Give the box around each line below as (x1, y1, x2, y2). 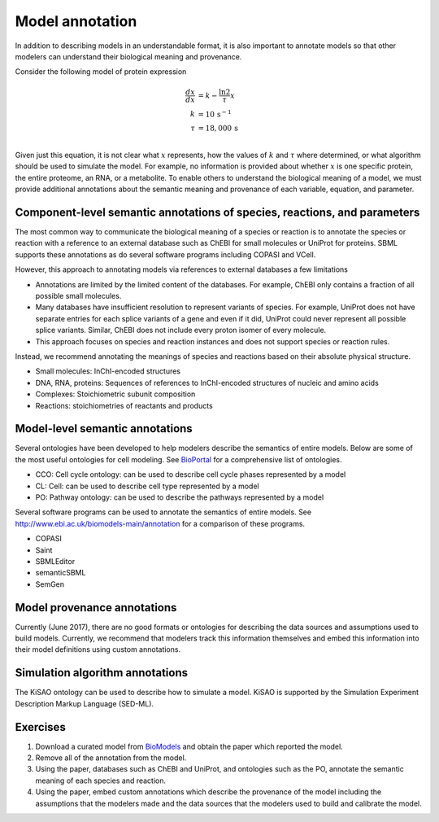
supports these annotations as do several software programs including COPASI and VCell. (15, 249, 316, 260)
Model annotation (15, 12, 137, 30)
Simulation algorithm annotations (15, 666, 189, 680)
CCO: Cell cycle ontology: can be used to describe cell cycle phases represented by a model (35, 470, 346, 479)
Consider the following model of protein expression (15, 67, 187, 77)
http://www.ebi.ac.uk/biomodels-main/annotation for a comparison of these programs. (15, 518, 305, 528)
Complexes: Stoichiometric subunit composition (35, 389, 196, 399)
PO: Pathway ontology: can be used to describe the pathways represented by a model (35, 492, 324, 502)
